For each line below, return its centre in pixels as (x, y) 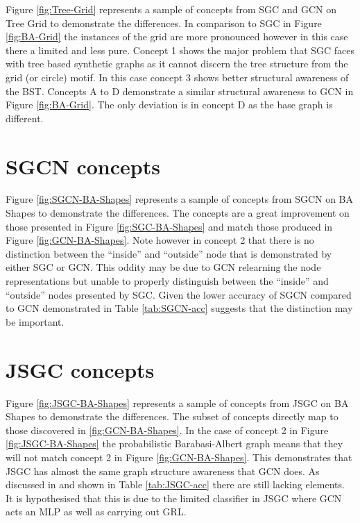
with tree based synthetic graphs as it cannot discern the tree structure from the (177, 64)
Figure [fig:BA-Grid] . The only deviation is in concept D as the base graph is (169, 105)
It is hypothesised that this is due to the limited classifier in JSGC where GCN (174, 498)
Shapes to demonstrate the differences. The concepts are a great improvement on (178, 213)
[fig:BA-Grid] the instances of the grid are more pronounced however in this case (177, 36)
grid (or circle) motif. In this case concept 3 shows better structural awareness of (177, 77)
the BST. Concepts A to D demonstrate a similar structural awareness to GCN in (180, 91)
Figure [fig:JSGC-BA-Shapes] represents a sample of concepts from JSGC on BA (177, 402)
